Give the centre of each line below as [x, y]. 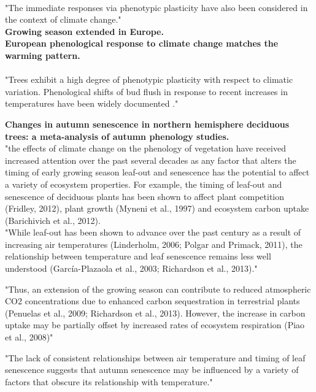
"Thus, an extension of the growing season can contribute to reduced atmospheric [158, 289]
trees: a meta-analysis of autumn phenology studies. [117, 136]
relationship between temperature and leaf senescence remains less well [138, 256]
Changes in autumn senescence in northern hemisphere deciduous [147, 124]
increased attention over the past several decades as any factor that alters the [151, 160]
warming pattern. [43, 55]
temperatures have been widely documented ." [92, 103]
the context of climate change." [63, 19]
